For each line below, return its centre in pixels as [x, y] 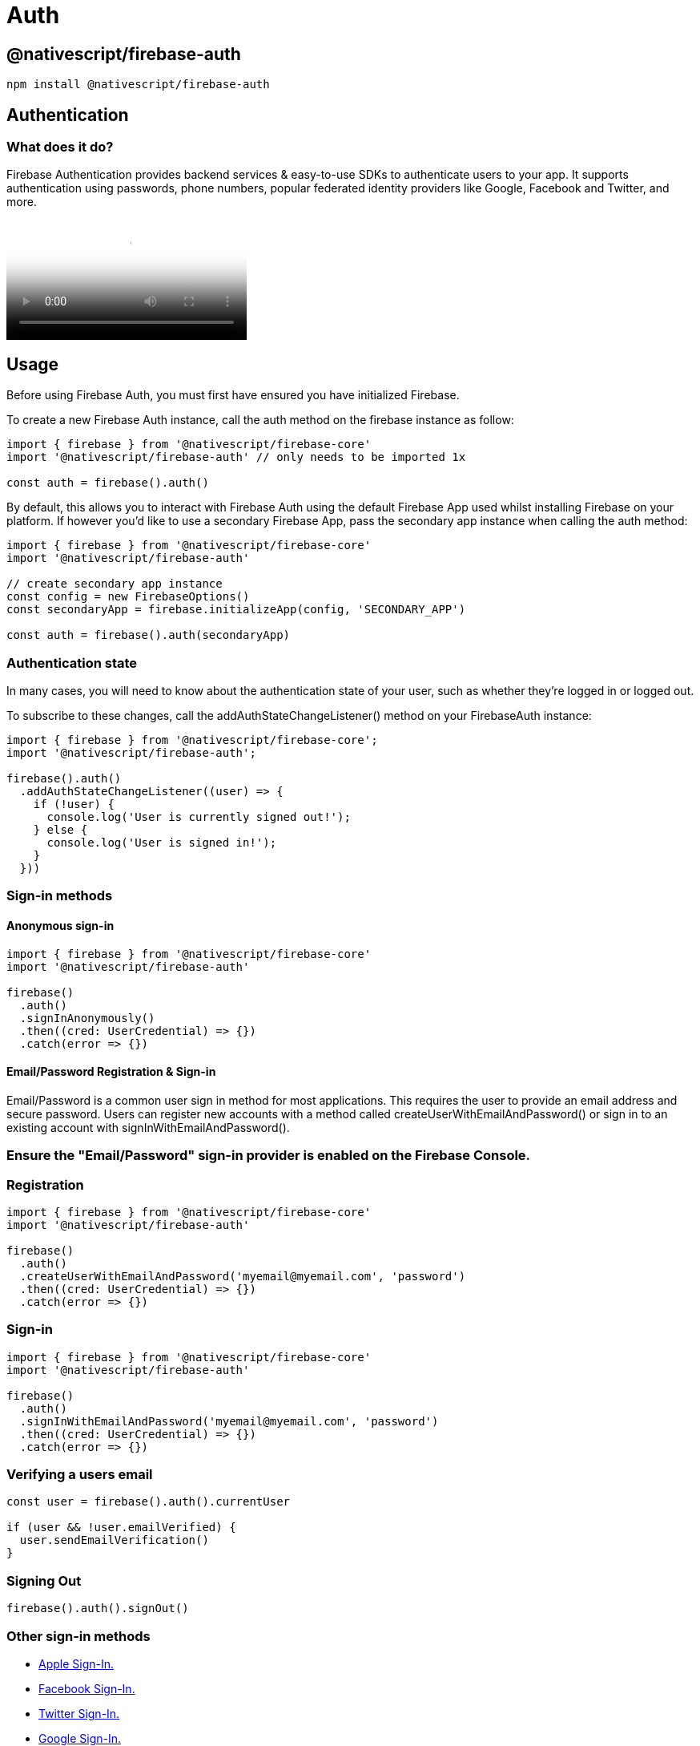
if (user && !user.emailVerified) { [121, 1528]
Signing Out [44, 1580]
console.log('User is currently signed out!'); [199, 816]
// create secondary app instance [115, 584]
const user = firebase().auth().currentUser [149, 1502]
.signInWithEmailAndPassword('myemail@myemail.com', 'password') [229, 1421]
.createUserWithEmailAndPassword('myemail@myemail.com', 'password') [243, 1276]
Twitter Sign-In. [79, 1713]
